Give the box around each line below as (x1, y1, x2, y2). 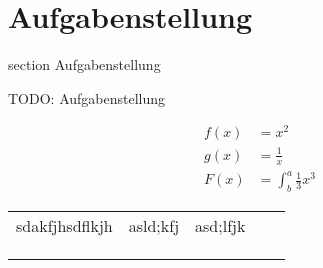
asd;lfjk (195, 214, 246, 238)
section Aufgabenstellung (8, 54, 161, 75)
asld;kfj (128, 214, 180, 238)
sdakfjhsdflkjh (16, 214, 113, 238)
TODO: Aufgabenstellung (8, 87, 166, 108)
